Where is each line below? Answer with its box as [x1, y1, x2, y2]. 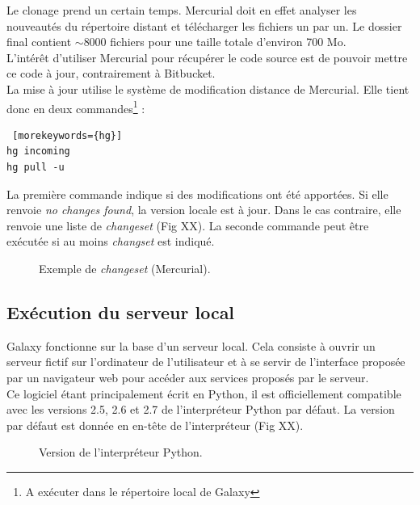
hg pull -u [6, 162, 65, 173]
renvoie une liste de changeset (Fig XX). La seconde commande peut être [6, 217, 369, 234]
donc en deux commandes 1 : [6, 97, 145, 116]
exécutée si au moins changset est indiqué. [6, 233, 215, 250]
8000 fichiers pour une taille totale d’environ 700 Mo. [83, 33, 346, 50]
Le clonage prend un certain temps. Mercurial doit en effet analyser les [6, 2, 357, 18]
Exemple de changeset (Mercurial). [39, 259, 211, 276]
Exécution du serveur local [6, 299, 235, 324]
